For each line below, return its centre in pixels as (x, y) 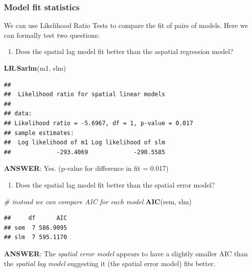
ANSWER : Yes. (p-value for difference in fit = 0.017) (86, 168)
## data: (18, 114)
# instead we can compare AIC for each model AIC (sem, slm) (98, 201)
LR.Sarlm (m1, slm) (35, 68)
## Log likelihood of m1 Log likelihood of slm (85, 143)
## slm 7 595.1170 (35, 237)
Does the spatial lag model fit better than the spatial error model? (115, 184)
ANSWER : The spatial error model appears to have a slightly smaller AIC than (126, 253)
